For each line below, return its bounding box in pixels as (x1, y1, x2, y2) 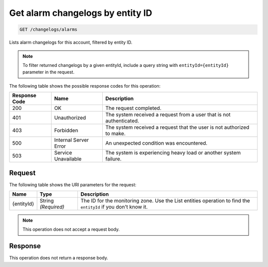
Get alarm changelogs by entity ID (9, 7, 152, 18)
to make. (105, 130, 126, 137)
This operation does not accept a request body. (22, 226, 120, 232)
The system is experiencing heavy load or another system (105, 149, 241, 156)
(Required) (40, 203, 65, 210)
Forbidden (54, 127, 78, 134)
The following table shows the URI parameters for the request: (9, 181, 136, 188)
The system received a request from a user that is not (105, 111, 231, 118)
